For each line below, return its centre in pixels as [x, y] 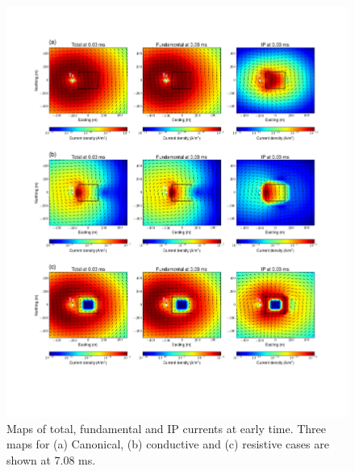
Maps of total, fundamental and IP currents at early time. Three [167, 428]
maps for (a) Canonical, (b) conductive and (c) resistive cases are [168, 444]
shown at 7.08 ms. [51, 459]
